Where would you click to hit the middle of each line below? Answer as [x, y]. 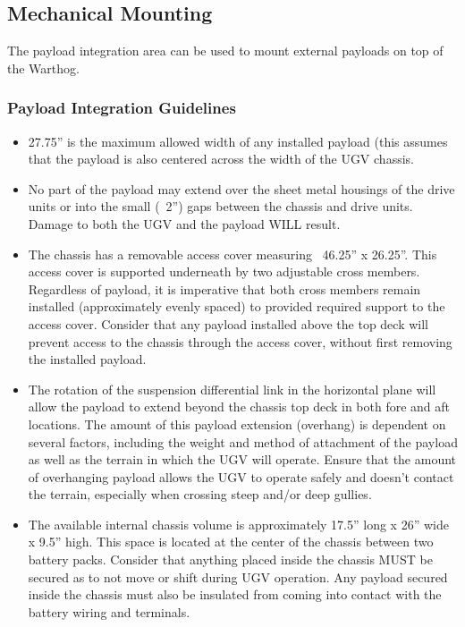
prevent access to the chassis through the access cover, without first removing [240, 341]
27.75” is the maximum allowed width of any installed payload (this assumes [238, 141]
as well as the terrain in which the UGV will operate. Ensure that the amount [242, 459]
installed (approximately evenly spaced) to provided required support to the [237, 306]
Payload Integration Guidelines [122, 108]
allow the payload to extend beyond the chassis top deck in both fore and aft [239, 407]
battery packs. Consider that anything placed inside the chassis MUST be [230, 559]
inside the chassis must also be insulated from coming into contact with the [235, 594]
